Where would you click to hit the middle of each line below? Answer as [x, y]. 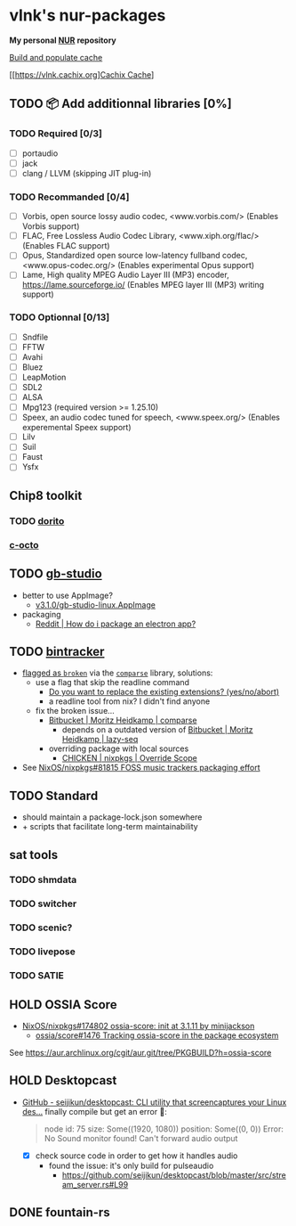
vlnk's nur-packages [88, 16]
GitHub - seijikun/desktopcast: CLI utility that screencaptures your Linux [154, 1102]
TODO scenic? [41, 928]
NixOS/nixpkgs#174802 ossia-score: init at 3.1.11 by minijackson [138, 1026]
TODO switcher [43, 903]
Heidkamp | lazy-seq [100, 740]
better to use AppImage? [68, 595]
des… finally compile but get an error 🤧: [94, 1111]
